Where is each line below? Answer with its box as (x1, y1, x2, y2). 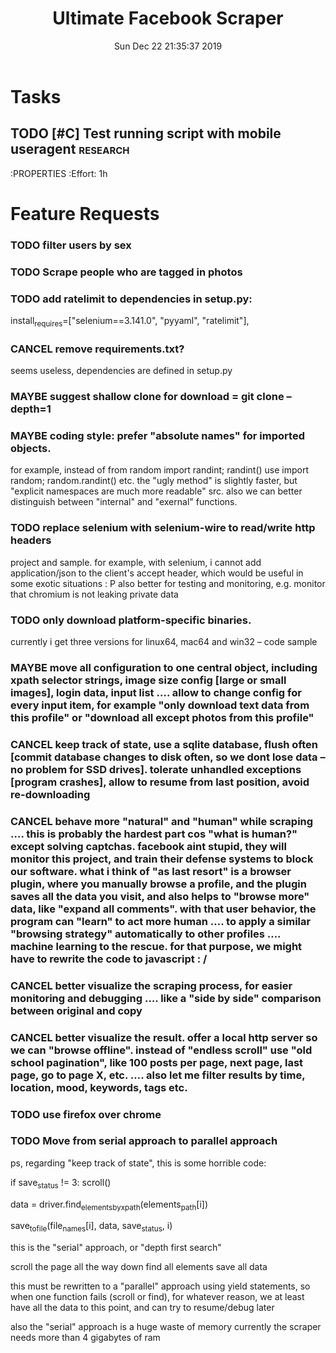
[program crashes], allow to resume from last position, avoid (10, 775, 310, 789)
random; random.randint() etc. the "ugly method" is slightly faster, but (10, 475, 298, 487)
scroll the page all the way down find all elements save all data (10, 1261, 268, 1273)
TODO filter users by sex (10, 238, 132, 252)
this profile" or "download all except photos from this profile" (10, 710, 315, 724)
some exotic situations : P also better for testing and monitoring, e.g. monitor (10, 577, 326, 589)
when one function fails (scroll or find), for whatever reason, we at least (10, 1291, 305, 1303)
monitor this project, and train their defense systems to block (10, 852, 314, 866)
